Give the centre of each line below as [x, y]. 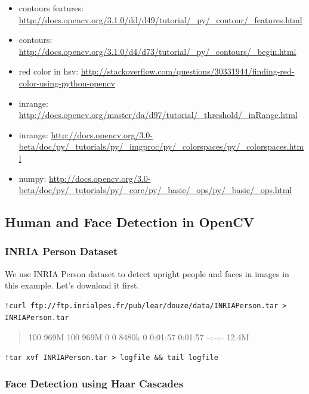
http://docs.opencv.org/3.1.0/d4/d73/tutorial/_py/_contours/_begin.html [157, 51]
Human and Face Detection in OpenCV [130, 222]
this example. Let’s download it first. [72, 285]
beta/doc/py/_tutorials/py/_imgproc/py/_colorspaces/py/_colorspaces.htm [161, 146]
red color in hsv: [49, 71]
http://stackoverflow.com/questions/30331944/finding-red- [188, 71]
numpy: [33, 178]
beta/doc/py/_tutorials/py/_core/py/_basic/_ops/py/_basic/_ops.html [155, 190]
